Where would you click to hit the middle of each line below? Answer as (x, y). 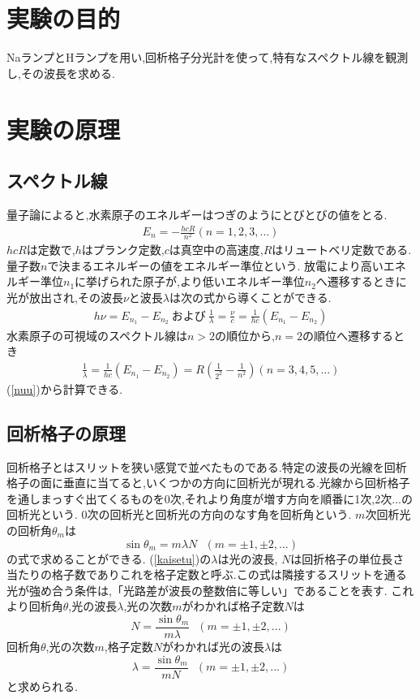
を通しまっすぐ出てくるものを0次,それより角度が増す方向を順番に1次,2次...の (210, 498)
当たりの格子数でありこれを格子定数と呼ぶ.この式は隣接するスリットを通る (207, 574)
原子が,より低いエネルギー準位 (224, 281)
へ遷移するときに (361, 281)
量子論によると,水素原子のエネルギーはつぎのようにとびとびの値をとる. (197, 214)
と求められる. (42, 686)
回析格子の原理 (66, 432)
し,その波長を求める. (61, 73)
